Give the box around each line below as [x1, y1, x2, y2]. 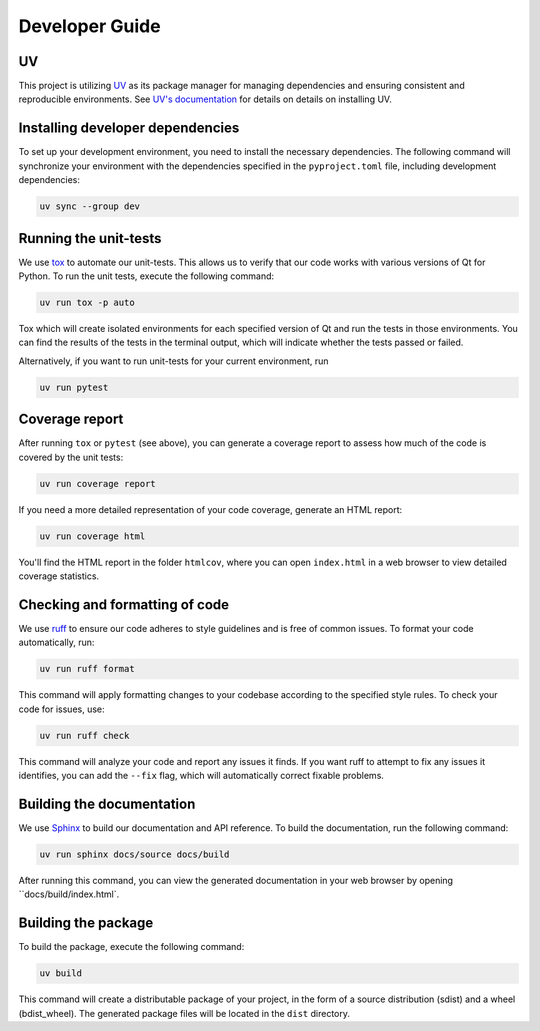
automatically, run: [18, 636, 95, 649]
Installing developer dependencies [18, 120, 240, 137]
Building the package [18, 915, 154, 932]
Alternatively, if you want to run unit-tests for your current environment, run [18, 355, 329, 367]
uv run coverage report [39, 478, 157, 489]
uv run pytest [39, 381, 109, 393]
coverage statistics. [18, 570, 100, 582]
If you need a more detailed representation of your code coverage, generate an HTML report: [18, 503, 403, 515]
